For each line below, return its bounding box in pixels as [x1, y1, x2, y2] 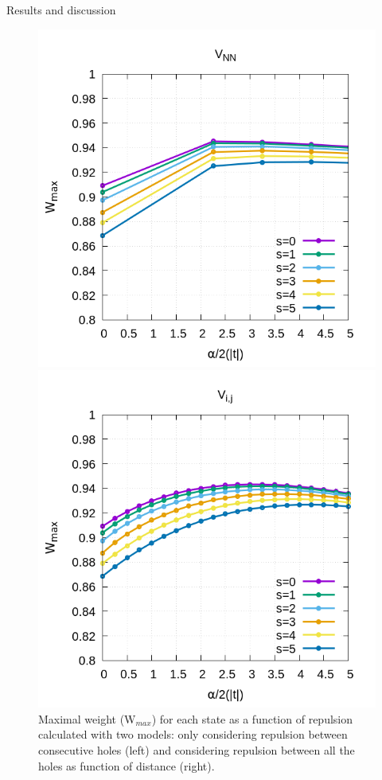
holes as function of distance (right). [38, 757, 215, 774]
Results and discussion [6, 2, 116, 18]
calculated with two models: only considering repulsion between [38, 726, 348, 743]
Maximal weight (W [38, 710, 136, 727]
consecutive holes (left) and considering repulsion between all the [38, 741, 355, 758]
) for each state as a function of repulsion [151, 710, 353, 727]
